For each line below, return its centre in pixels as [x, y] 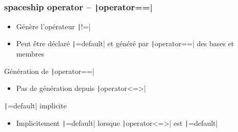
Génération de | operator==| [49, 71]
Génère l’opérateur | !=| [53, 26]
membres [30, 54]
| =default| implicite [35, 105]
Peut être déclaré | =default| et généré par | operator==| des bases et [125, 43]
